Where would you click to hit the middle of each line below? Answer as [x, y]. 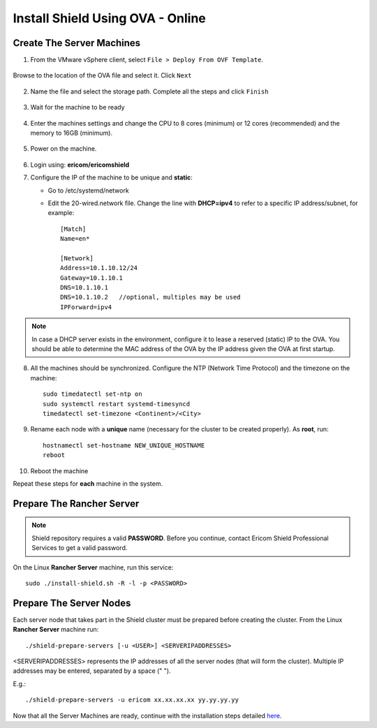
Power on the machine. [64, 149]
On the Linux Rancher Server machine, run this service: [93, 567]
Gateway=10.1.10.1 [92, 278]
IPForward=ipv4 [86, 307]
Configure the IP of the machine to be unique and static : [112, 177]
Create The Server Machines [77, 43]
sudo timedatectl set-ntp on [93, 394]
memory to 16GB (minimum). [72, 133]
